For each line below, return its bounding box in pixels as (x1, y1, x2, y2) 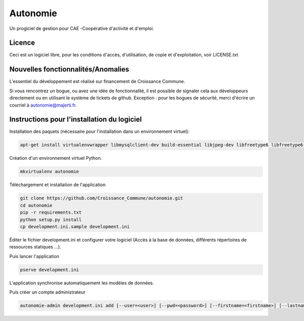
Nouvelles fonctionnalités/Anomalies (9, 65, 129, 74)
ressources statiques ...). (9, 244, 61, 250)
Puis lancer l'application (9, 253, 59, 259)
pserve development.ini (20, 267, 80, 272)
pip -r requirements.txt (20, 209, 82, 216)
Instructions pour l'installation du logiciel (9, 115, 142, 124)
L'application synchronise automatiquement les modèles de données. (9, 279, 154, 286)
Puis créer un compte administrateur (9, 289, 86, 295)
